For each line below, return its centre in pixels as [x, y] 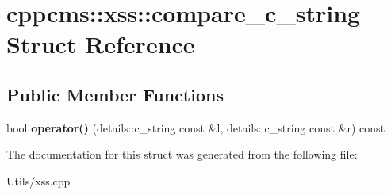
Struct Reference [101, 44]
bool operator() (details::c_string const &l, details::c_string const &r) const [196, 127]
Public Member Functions [115, 94]
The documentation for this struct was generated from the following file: [182, 154]
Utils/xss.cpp [38, 180]
